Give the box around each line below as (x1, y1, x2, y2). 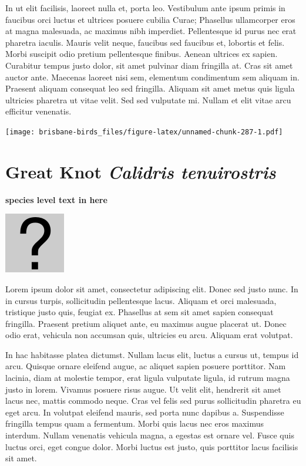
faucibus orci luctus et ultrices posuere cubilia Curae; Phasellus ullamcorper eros (5, 13, 295, 25)
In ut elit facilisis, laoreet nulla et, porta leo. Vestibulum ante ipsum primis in (5, 2, 285, 13)
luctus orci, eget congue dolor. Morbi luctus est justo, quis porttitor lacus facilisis (5, 440, 298, 453)
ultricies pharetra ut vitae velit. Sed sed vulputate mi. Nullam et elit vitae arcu (5, 93, 291, 106)
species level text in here (5, 193, 107, 205)
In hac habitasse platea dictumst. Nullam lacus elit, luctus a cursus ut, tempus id (5, 348, 299, 360)
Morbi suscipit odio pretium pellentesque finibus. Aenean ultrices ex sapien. (5, 48, 278, 60)
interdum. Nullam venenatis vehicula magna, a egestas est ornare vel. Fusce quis (5, 429, 294, 441)
